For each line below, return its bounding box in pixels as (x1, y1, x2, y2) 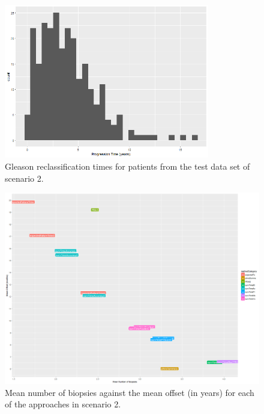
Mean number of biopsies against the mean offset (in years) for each (5, 386, 254, 398)
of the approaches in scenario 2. (5, 398, 121, 410)
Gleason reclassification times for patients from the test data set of (5, 159, 250, 172)
